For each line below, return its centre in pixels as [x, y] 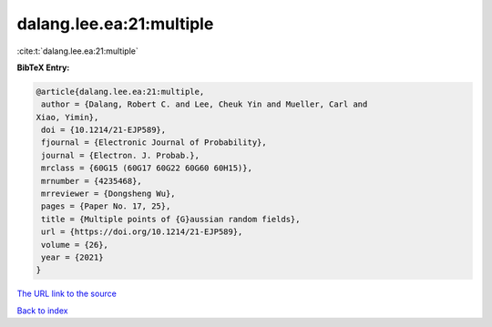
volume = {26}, [75, 245]
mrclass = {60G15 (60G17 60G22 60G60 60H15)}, [147, 168]
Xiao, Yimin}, [67, 117]
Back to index [42, 311]
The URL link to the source [67, 294]
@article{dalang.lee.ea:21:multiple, [120, 92]
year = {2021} [72, 257]
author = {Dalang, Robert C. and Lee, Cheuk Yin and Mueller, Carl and [205, 104]
